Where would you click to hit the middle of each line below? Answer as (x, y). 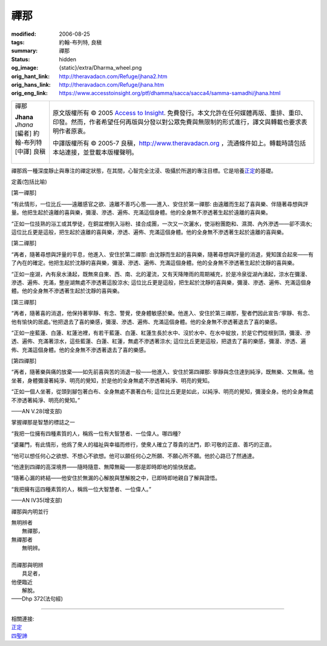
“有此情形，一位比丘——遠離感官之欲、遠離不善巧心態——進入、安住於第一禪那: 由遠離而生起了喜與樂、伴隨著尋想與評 (160, 204)
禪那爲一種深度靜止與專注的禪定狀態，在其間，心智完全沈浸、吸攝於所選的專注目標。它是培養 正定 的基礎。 (144, 170)
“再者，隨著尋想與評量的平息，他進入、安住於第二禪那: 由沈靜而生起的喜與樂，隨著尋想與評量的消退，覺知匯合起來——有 (163, 254)
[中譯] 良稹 (30, 152)
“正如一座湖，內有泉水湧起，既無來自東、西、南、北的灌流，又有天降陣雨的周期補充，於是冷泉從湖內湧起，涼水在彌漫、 (161, 274)
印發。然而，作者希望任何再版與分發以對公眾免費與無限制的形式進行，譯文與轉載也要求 (177, 122)
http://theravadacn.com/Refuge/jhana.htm (112, 84)
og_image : (25, 68)
